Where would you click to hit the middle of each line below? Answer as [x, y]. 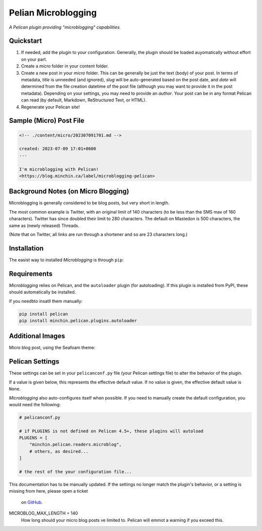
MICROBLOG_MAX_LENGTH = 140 [43, 513]
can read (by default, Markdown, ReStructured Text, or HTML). [84, 100]
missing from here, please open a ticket [49, 491]
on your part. [34, 59]
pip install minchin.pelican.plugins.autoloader [78, 321]
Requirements [31, 274]
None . [15, 389]
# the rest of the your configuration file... [75, 472]
